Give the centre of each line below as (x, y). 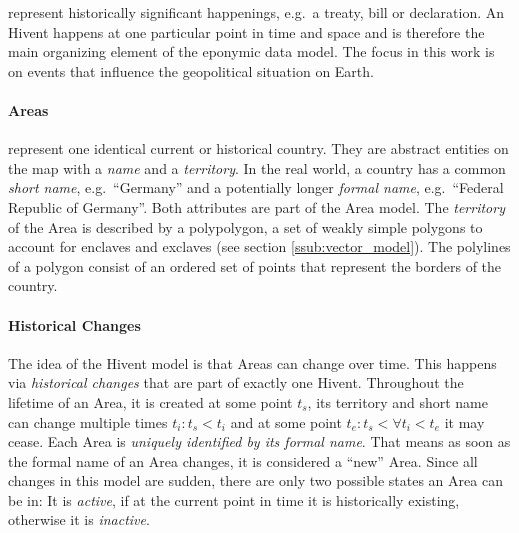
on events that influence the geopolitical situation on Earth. (191, 70)
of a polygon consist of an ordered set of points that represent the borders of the (255, 265)
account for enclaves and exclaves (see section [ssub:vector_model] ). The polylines (259, 246)
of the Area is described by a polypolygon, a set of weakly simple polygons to (245, 226)
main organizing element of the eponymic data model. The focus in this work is (251, 51)
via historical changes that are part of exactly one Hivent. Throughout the (236, 382)
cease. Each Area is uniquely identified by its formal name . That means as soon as (259, 441)
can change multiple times (88, 421)
